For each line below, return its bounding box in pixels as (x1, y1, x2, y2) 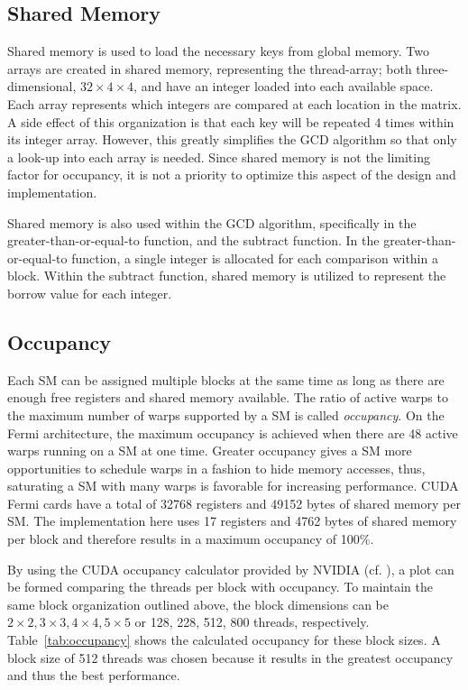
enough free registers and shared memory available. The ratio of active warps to (7, 388, 448, 407)
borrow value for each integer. (7, 283, 172, 302)
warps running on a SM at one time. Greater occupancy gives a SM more (7, 441, 412, 460)
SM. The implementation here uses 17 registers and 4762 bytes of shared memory (7, 511, 457, 530)
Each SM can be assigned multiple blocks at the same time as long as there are (7, 370, 445, 389)
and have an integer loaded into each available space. (141, 77, 434, 96)
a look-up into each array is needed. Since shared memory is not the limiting (7, 147, 430, 166)
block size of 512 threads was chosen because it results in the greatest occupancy (7, 648, 454, 667)
